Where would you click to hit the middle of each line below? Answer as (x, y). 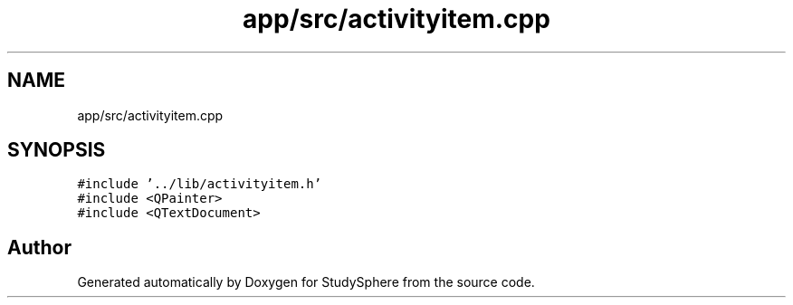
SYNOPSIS (57, 150)
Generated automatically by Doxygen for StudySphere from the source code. (306, 282)
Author (39, 247)
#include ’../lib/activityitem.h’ (200, 184)
